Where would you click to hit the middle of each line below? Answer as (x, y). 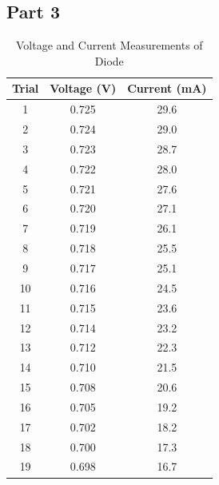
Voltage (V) (83, 88)
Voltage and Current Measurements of (109, 45)
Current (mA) (167, 88)
